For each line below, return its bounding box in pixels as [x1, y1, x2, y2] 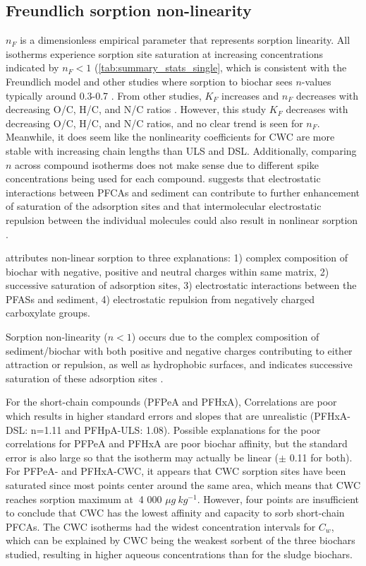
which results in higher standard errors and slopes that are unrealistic [6, 408, 307, 423]
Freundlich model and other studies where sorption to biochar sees [6, 73, 293, 88]
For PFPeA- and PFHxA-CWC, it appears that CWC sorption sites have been [6, 464, 346, 478]
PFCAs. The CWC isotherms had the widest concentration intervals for [6, 519, 316, 533]
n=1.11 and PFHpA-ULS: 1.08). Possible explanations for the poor [30, 422, 321, 437]
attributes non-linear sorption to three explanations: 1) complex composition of [6, 250, 348, 265]
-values [301, 73, 331, 88]
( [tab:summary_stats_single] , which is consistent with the [94, 60, 347, 75]
